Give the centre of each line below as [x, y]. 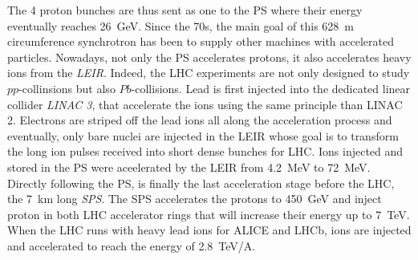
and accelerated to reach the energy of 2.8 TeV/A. [132, 245]
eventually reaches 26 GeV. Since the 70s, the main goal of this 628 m [181, 25]
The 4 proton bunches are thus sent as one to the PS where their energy [185, 10]
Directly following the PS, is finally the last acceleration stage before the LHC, [201, 183]
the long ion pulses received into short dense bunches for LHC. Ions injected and [205, 151]
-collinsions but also [67, 88]
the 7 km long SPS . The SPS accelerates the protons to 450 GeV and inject [195, 199]
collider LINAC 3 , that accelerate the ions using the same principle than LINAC [205, 104]
